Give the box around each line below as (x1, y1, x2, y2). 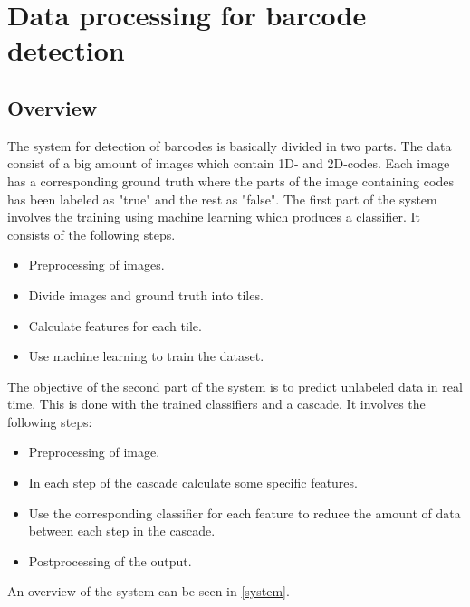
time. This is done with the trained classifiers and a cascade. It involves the (7, 394, 426, 413)
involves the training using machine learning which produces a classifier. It (7, 207, 420, 226)
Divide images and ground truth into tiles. (28, 285, 264, 304)
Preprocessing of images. (28, 255, 165, 274)
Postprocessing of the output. (28, 551, 192, 570)
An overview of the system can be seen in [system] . (7, 582, 290, 601)
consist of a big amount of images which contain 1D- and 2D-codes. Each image (7, 154, 450, 173)
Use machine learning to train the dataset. (28, 346, 264, 365)
